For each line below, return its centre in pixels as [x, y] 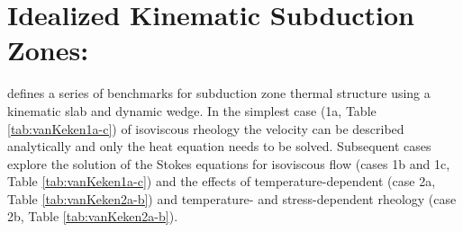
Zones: [48, 50]
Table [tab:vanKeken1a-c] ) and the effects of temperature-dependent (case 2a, [222, 181]
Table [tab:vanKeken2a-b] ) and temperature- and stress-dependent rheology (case [232, 198]
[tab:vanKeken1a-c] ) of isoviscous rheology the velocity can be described [206, 128]
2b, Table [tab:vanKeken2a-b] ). [93, 216]
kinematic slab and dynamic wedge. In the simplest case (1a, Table [192, 110]
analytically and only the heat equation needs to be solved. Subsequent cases [219, 146]
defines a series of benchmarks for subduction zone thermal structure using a [219, 93]
